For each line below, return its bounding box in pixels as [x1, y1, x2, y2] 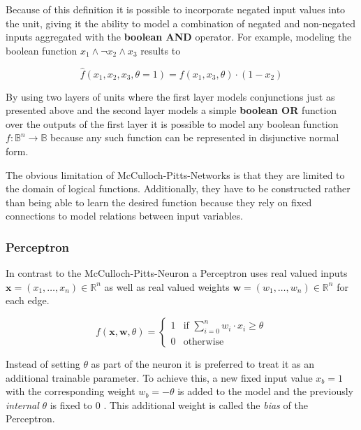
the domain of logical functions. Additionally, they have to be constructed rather [6, 181, 351, 196]
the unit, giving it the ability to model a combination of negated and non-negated [6, 15, 355, 30]
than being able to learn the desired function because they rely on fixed [6, 194, 312, 209]
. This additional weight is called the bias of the [103, 397, 308, 412]
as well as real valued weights [104, 279, 230, 294]
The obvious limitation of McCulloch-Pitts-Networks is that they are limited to [6, 167, 345, 182]
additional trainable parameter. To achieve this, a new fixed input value [6, 370, 313, 385]
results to [140, 43, 181, 57]
